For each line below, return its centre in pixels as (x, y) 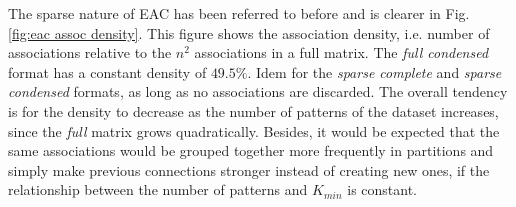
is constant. (382, 189)
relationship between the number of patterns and (158, 189)
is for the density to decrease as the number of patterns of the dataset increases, (253, 110)
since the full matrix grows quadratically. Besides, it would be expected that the (254, 130)
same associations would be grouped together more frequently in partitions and (251, 150)
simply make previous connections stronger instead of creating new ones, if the (249, 169)
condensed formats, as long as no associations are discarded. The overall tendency (258, 91)
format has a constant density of (107, 71)
